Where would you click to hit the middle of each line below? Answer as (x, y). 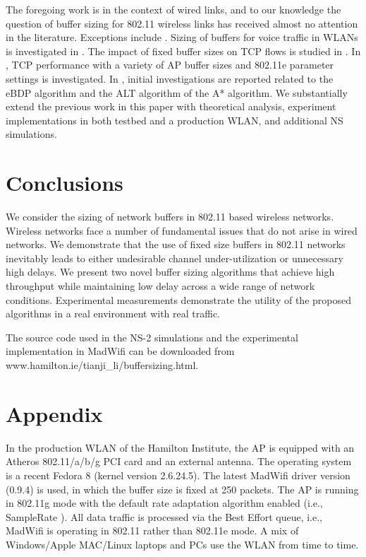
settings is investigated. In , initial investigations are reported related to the (170, 78)
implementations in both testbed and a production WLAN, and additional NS (175, 120)
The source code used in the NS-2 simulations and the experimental (152, 337)
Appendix (54, 413)
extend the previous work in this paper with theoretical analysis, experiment (171, 106)
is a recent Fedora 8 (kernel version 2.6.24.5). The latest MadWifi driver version (178, 475)
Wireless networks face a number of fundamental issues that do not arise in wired (182, 230)
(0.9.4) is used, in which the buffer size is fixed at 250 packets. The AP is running (182, 489)
